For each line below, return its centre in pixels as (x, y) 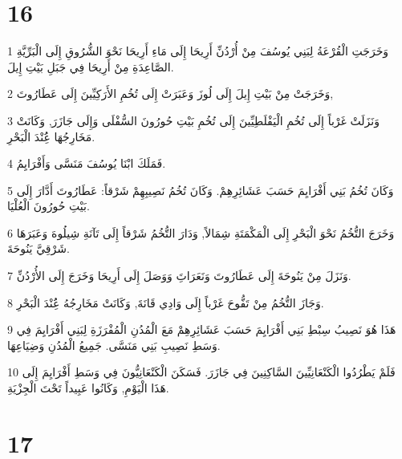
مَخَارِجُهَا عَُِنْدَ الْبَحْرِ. (51, 136)
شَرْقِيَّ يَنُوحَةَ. (39, 248)
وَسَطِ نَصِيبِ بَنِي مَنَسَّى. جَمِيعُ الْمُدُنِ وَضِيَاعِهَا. (114, 345)
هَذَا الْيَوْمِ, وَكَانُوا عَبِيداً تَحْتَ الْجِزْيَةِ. (88, 388)
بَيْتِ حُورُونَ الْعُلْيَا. (49, 206)
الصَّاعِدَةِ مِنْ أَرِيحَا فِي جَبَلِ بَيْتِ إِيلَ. (91, 66)
